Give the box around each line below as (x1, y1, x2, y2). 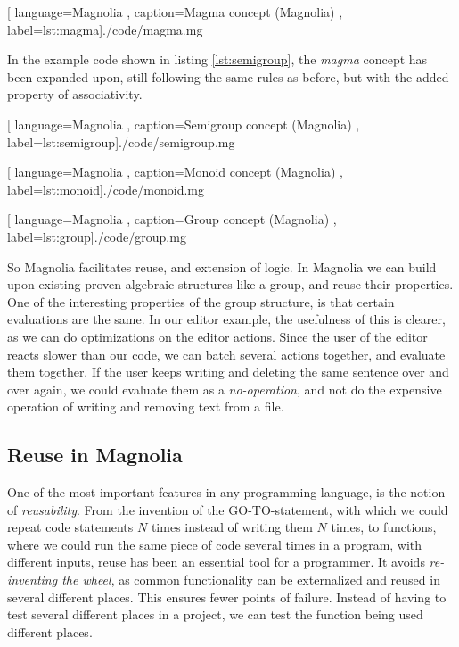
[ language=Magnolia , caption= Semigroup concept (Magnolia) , (7, 114, 360, 133)
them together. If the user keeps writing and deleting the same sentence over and (7, 362, 449, 381)
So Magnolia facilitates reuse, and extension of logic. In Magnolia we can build (7, 257, 437, 276)
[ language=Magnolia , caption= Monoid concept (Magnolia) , (7, 162, 343, 181)
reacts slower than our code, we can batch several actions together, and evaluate (7, 344, 446, 363)
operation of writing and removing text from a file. (7, 397, 284, 416)
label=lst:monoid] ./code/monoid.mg (7, 179, 205, 198)
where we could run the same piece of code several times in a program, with (7, 535, 422, 553)
